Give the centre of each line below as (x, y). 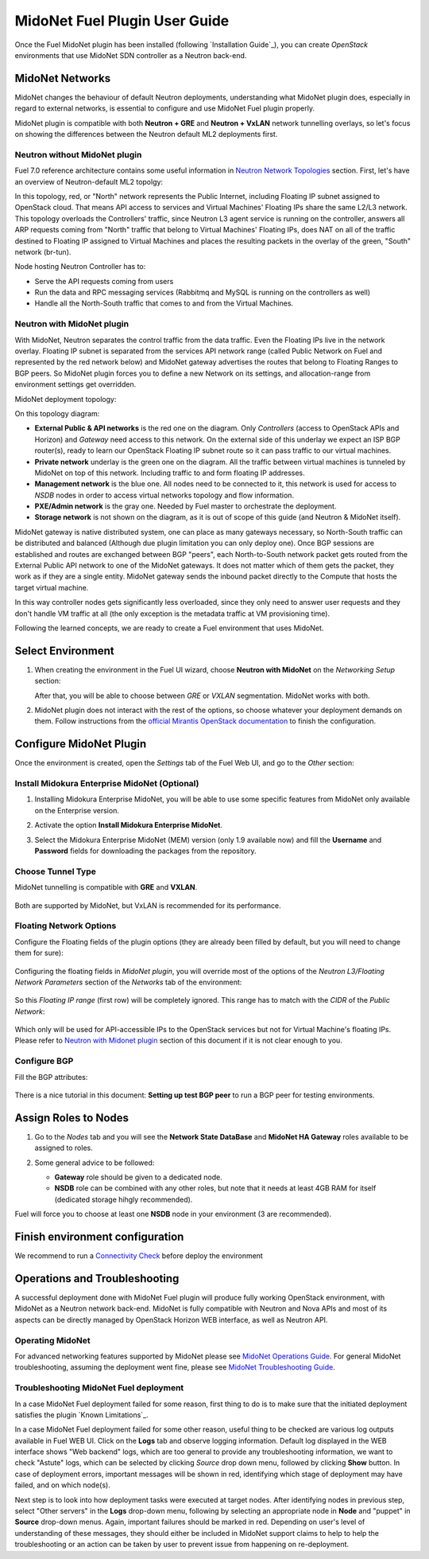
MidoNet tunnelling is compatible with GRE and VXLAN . (106, 887)
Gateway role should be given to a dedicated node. (138, 1177)
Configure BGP (44, 1061)
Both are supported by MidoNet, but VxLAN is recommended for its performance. (148, 905)
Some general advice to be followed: (95, 1163)
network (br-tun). (43, 251)
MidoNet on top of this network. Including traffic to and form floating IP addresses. (170, 473)
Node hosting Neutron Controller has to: (80, 267)
